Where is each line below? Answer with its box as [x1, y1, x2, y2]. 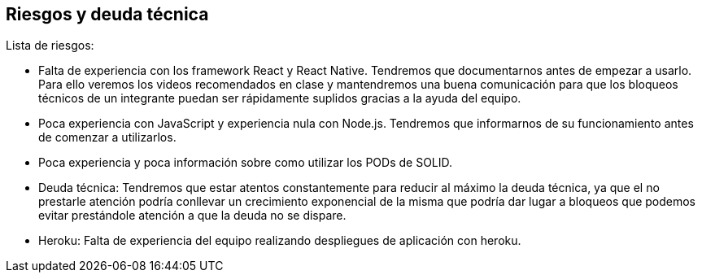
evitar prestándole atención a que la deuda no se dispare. [38, 208, 347, 223]
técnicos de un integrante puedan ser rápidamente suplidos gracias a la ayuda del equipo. [38, 91, 521, 106]
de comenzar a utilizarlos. [38, 130, 177, 145]
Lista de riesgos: [6, 38, 94, 53]
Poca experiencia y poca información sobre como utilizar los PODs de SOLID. [38, 155, 453, 170]
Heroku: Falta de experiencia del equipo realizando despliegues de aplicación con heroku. [38, 233, 521, 248]
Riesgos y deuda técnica [6, 4, 209, 24]
